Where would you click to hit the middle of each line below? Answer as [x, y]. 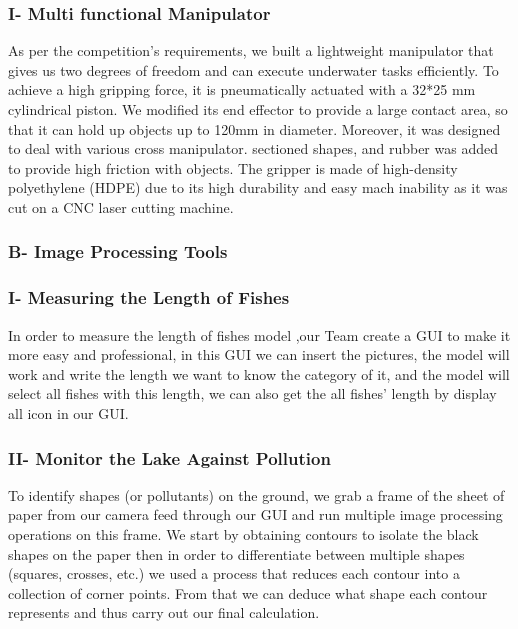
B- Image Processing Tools [118, 251]
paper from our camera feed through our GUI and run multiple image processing [255, 514]
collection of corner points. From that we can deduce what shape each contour [248, 592]
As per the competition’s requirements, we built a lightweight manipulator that [251, 50]
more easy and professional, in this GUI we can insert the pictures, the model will [259, 354]
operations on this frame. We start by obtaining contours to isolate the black [243, 534]
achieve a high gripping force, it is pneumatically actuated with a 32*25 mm [242, 89]
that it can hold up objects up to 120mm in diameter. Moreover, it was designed [254, 128]
